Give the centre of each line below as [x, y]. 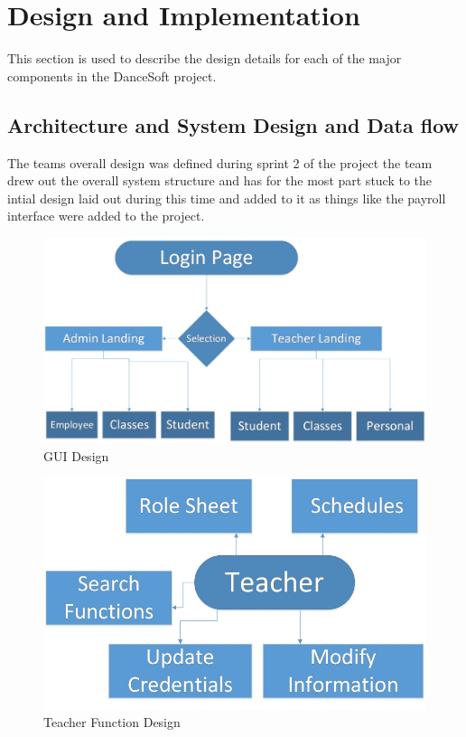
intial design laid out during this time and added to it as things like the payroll [227, 198]
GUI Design [76, 455]
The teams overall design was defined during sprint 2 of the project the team [220, 162]
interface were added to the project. [106, 216]
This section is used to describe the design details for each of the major [205, 58]
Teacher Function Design [112, 722]
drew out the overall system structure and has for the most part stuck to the [220, 180]
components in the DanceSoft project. [112, 76]
